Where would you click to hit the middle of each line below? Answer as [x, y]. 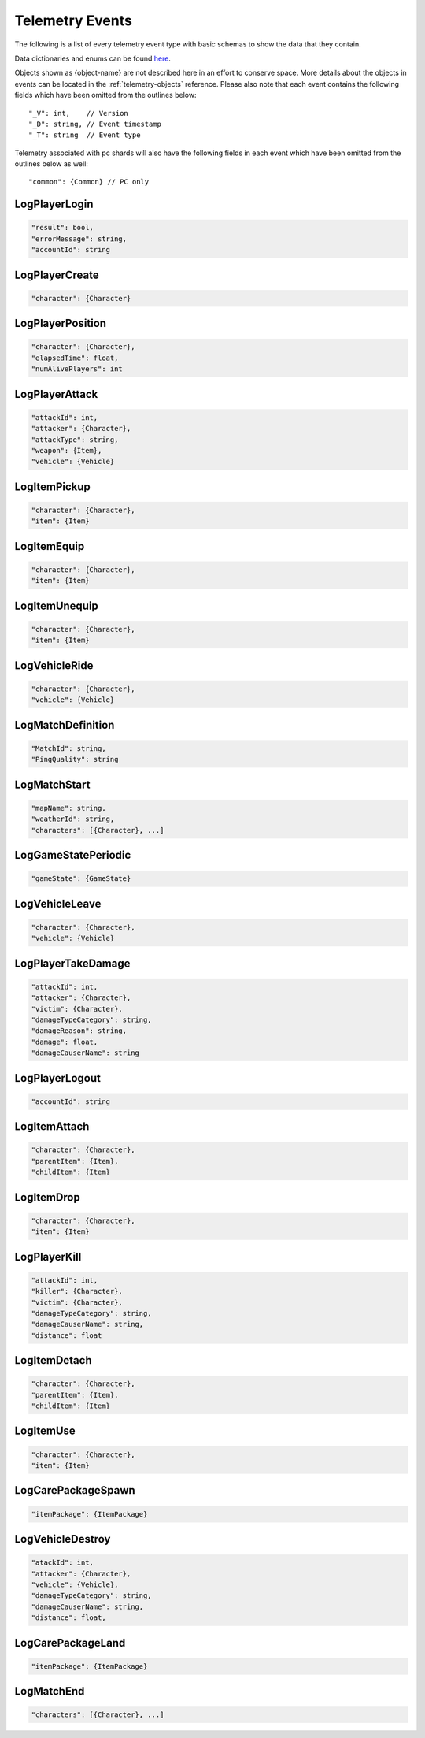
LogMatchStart [52, 784]
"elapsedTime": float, [75, 358]
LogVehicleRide [54, 665]
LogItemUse [45, 1431]
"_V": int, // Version [79, 113]
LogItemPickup [52, 486]
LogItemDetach [53, 1360]
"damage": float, [65, 1042]
